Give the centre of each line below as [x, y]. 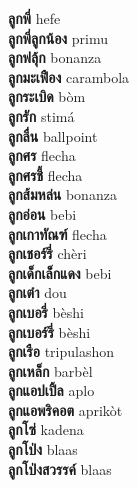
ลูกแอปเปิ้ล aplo [51, 390]
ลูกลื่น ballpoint [53, 135]
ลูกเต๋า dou [37, 292]
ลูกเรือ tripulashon [61, 351]
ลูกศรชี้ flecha [45, 174]
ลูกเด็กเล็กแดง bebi [60, 272]
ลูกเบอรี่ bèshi [46, 311]
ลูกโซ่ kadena [46, 429]
